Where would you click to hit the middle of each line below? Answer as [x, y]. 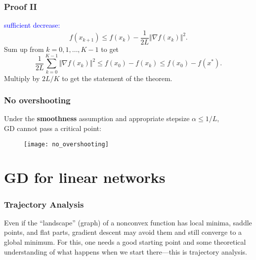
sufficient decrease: [32, 25]
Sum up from [24, 49]
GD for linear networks [85, 177]
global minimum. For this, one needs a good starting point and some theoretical [125, 242]
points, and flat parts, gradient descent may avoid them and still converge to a [123, 232]
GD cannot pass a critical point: [53, 128]
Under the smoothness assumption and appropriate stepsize [97, 118]
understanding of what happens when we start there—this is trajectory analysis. [126, 251]
